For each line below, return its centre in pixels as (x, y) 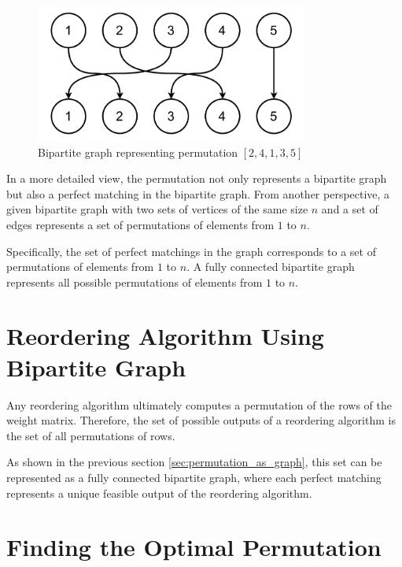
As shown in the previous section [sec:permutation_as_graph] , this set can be (194, 462)
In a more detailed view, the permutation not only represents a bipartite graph (197, 178)
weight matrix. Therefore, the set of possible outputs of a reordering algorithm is (201, 420)
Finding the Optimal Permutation (194, 547)
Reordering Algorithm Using (165, 336)
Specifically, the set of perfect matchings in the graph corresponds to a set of (191, 251)
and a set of (350, 209)
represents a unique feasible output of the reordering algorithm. (159, 493)
